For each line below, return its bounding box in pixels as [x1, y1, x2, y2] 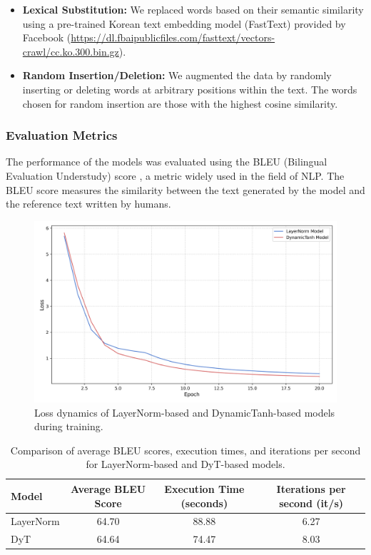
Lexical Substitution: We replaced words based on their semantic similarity [22, 2, 364, 16]
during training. [34, 419, 103, 434]
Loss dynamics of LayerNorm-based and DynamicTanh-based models [34, 404, 335, 419]
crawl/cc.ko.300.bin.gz [22, 44, 119, 58]
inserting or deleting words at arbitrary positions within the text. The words [22, 81, 357, 96]
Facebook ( [22, 30, 71, 45]
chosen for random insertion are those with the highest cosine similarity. [22, 96, 338, 111]
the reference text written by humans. [6, 196, 171, 211]
